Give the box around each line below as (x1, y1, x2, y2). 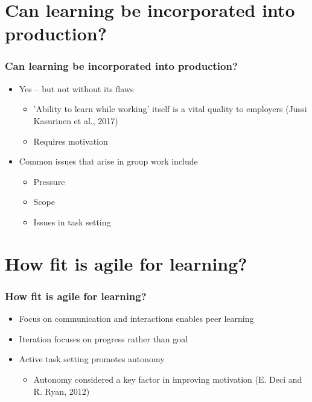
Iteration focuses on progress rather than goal (19, 332, 188, 345)
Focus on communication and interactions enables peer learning (19, 312, 254, 325)
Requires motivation (33, 134, 108, 147)
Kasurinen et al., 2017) (33, 114, 118, 127)
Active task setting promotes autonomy (19, 353, 165, 365)
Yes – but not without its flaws (19, 82, 134, 95)
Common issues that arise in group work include (19, 155, 198, 168)
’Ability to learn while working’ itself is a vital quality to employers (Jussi (33, 102, 307, 115)
